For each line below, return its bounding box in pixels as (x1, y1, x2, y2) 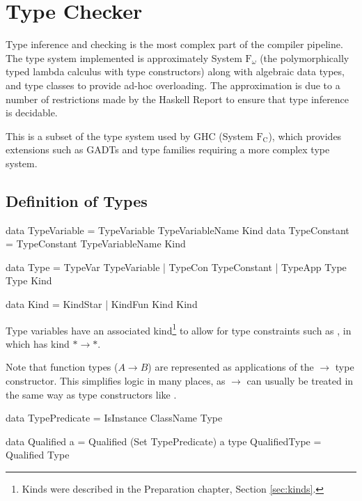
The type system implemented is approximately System (6, 50, 242, 65)
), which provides (268, 128, 342, 143)
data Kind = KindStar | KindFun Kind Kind (6, 297, 198, 311)
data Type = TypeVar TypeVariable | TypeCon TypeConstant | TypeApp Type (6, 259, 347, 274)
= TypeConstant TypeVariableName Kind (6, 236, 186, 251)
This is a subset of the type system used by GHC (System (6, 128, 253, 143)
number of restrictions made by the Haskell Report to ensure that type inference (6, 91, 349, 106)
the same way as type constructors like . (6, 387, 177, 401)
